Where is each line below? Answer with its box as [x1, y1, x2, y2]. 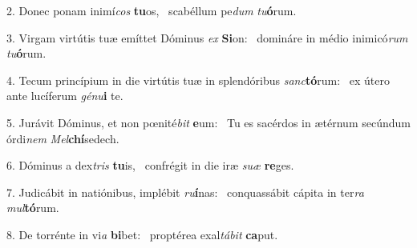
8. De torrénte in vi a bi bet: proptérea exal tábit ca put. [6, 226, 278, 242]
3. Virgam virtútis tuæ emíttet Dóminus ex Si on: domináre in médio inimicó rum [6, 29, 408, 46]
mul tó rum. [6, 199, 59, 216]
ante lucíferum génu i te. [6, 87, 123, 104]
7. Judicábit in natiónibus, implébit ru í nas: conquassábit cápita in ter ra [6, 183, 364, 200]
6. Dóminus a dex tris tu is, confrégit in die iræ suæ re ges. [6, 157, 294, 174]
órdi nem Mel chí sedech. [6, 130, 119, 146]
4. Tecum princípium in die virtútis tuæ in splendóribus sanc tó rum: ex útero [6, 71, 390, 88]
